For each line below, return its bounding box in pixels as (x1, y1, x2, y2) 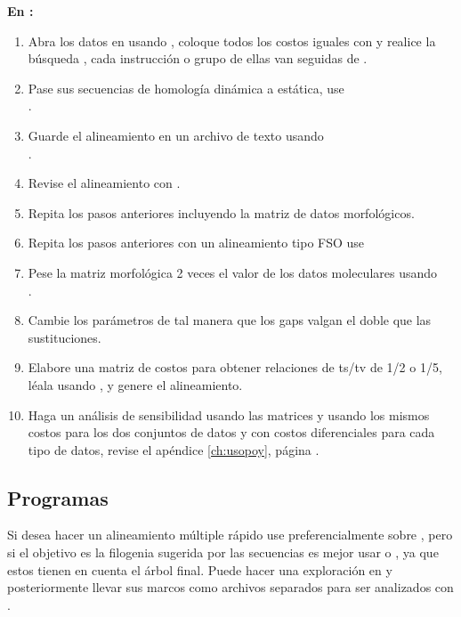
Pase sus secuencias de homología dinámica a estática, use (28, 78, 344, 97)
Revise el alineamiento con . (28, 174, 181, 192)
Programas (7, 483, 109, 511)
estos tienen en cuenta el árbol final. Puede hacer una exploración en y (7, 560, 392, 579)
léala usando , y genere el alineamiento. (28, 375, 243, 394)
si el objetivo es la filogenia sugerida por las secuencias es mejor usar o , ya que (7, 543, 439, 562)
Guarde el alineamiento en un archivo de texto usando (28, 126, 324, 144)
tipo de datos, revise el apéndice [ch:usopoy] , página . (28, 440, 319, 459)
